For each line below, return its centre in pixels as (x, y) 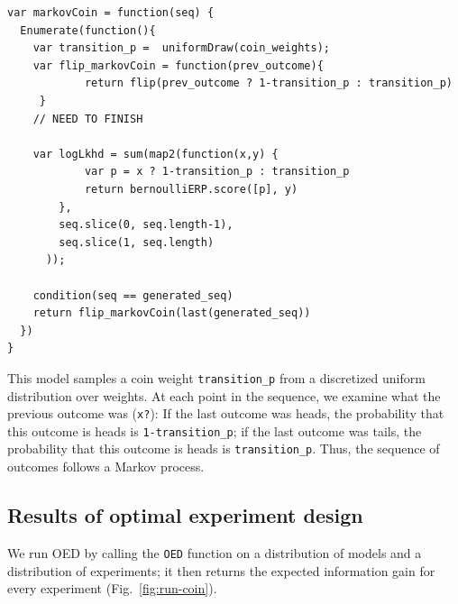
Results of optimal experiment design (185, 515)
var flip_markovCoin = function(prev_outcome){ (178, 65)
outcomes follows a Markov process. (106, 467)
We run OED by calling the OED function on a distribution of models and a (215, 552)
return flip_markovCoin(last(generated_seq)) (172, 313)
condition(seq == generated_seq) (133, 295)
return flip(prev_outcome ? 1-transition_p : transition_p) (268, 83)
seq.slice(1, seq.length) (137, 242)
